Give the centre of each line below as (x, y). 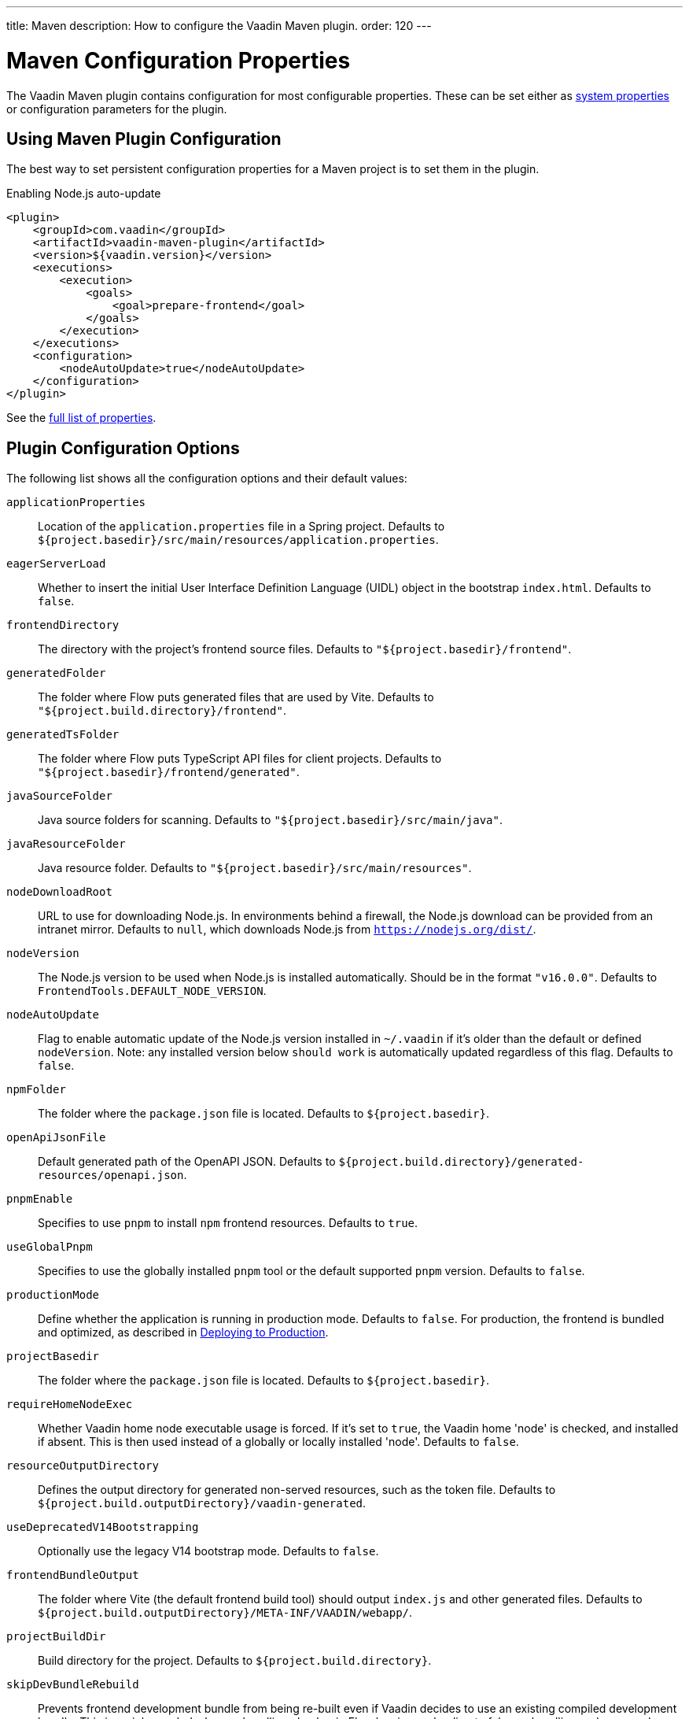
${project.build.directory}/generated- (461, 1162)
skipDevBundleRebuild (73, 1685)
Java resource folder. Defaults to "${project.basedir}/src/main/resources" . (255, 868)
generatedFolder (56, 673)
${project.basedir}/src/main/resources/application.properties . (238, 540)
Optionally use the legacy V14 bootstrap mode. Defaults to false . (208, 1551)
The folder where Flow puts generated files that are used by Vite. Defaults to (236, 697)
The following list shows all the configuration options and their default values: (207, 479)
